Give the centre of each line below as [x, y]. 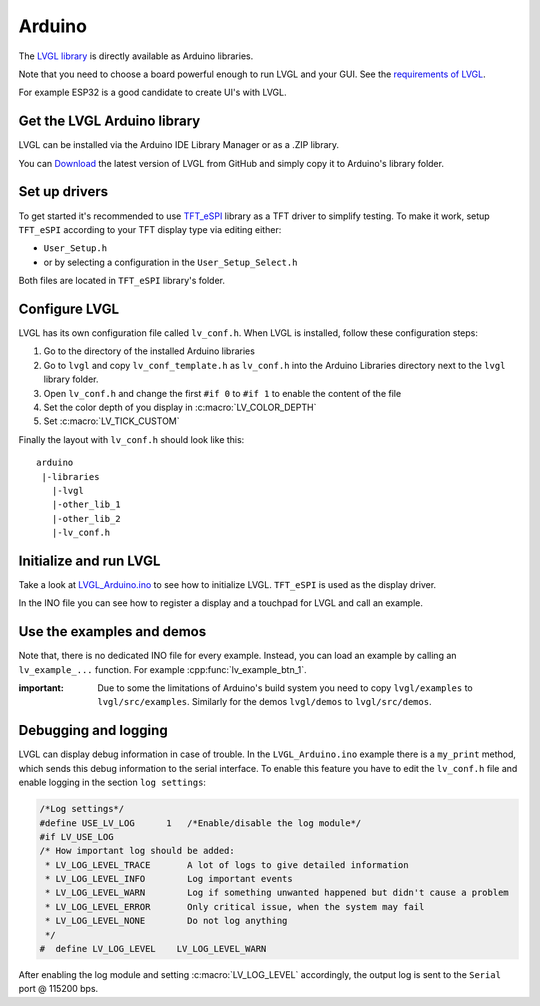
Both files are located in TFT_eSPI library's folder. [121, 281]
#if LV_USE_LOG [76, 836]
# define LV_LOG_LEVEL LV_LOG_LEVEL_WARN [153, 949]
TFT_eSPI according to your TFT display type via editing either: [150, 229]
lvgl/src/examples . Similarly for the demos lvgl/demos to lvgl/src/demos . [264, 702]
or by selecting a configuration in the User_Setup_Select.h [170, 262]
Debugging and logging [93, 730]
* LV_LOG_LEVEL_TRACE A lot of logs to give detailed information [227, 864]
